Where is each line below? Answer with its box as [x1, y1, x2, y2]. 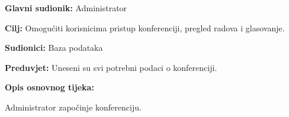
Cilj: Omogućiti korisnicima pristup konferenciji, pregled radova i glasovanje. [5, 21, 285, 34]
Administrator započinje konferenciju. [5, 100, 142, 113]
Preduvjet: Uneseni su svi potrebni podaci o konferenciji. [5, 61, 217, 73]
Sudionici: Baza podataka [5, 41, 103, 54]
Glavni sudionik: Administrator [5, 2, 127, 14]
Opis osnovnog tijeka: [5, 81, 94, 93]
